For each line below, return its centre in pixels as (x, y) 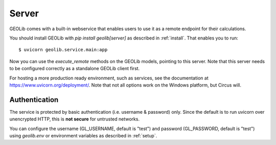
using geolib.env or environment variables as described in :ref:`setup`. (83, 135)
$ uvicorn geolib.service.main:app (63, 50)
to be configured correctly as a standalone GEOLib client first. (75, 69)
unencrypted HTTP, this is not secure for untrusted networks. (75, 119)
